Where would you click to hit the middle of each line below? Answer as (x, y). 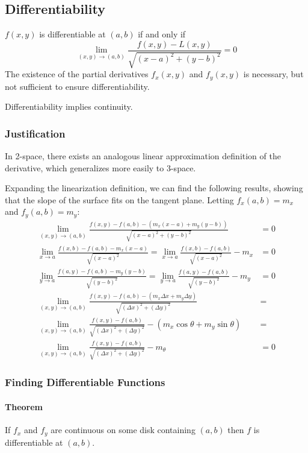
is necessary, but (273, 74)
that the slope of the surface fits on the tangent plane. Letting (119, 199)
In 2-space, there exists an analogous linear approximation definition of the (143, 156)
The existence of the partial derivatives (77, 74)
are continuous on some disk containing (123, 430)
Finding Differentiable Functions (85, 382)
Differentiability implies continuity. (69, 106)
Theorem (24, 407)
